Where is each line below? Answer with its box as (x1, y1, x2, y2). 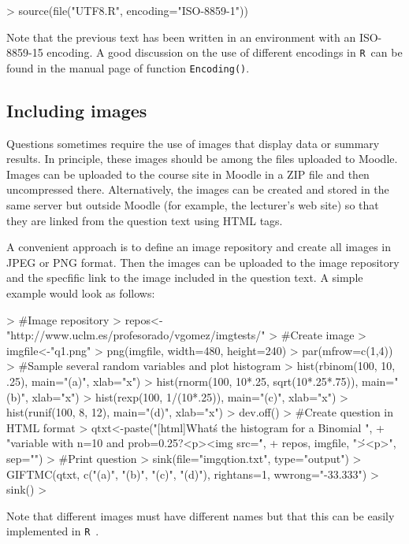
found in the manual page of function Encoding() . (6, 59, 250, 76)
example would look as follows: (6, 285, 155, 302)
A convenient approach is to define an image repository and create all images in (6, 239, 392, 255)
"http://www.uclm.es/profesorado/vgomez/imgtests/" (6, 327, 266, 343)
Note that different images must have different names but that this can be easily (6, 507, 395, 524)
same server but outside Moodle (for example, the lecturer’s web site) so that (6, 197, 379, 213)
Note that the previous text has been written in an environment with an (6, 28, 356, 45)
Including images (6, 98, 147, 122)
